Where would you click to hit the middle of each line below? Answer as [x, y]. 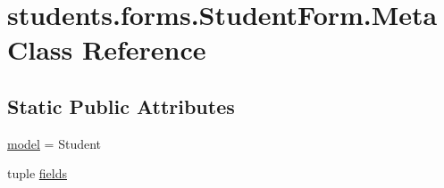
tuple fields [37, 173]
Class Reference [107, 49]
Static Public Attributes [121, 106]
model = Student [54, 143]
